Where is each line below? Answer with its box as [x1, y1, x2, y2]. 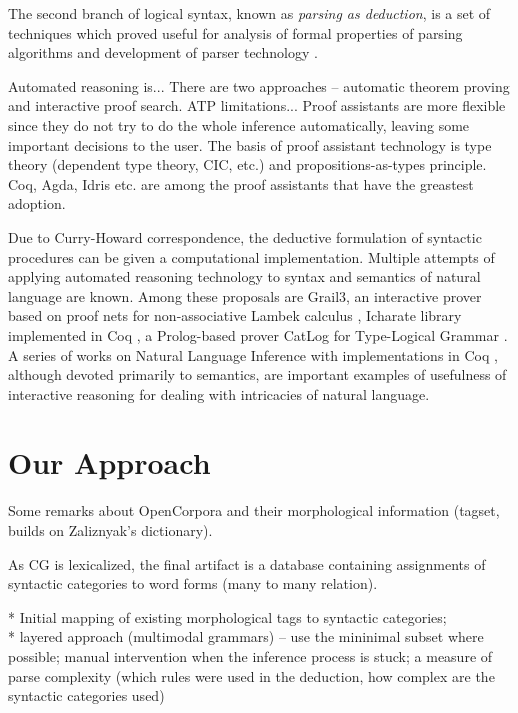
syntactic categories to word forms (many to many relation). [8, 573, 378, 594]
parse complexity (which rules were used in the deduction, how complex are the [8, 665, 495, 686]
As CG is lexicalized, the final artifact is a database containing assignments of [8, 553, 486, 574]
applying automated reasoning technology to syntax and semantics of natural [8, 266, 481, 287]
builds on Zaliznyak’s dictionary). [8, 520, 213, 540]
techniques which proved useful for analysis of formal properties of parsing [8, 22, 463, 43]
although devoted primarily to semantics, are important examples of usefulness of [8, 364, 507, 385]
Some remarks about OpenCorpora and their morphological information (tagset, [8, 500, 500, 521]
